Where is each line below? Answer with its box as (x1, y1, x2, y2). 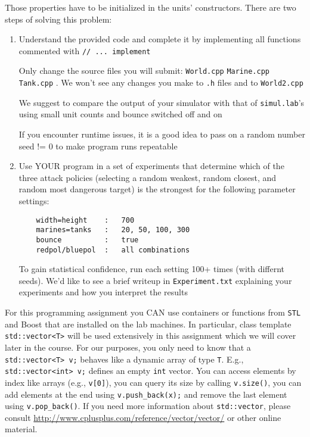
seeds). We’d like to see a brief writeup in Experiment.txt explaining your (18, 274, 292, 286)
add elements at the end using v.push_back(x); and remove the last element (5, 388, 287, 400)
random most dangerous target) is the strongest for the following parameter (18, 183, 296, 195)
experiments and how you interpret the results (18, 286, 188, 298)
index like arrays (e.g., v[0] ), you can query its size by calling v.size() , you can (5, 376, 302, 388)
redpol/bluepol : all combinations (36, 245, 190, 254)
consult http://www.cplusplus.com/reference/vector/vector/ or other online (5, 411, 281, 423)
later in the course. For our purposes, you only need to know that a (5, 341, 251, 353)
